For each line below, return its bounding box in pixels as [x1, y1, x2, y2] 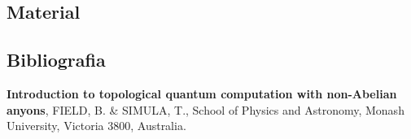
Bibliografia [7, 47, 106, 72]
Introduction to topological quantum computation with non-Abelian [7, 85, 397, 102]
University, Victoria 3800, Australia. [7, 117, 186, 134]
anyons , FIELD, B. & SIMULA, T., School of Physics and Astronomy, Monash [7, 101, 404, 118]
